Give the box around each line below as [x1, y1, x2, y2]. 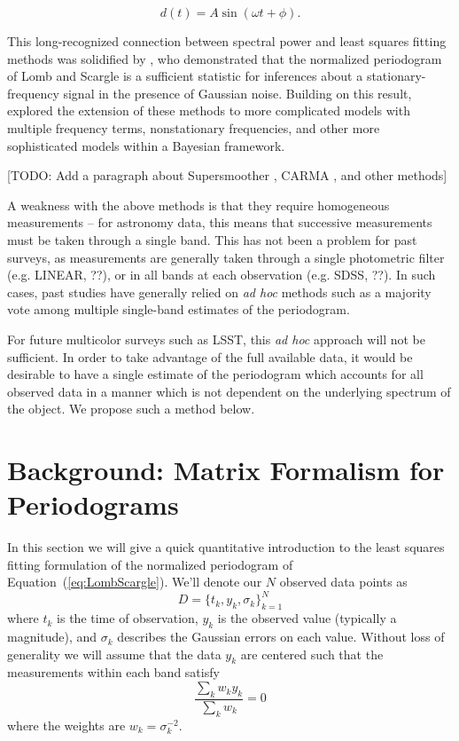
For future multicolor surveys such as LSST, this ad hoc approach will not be [7, 329, 426, 348]
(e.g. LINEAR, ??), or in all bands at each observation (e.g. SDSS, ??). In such [7, 265, 436, 284]
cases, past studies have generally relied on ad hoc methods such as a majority [7, 282, 432, 301]
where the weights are [7, 715, 126, 734]
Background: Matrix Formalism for [7, 452, 445, 488]
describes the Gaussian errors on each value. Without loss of [117, 627, 445, 646]
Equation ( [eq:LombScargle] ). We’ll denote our [7, 572, 262, 591]
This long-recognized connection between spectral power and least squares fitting [7, 32, 447, 50]
